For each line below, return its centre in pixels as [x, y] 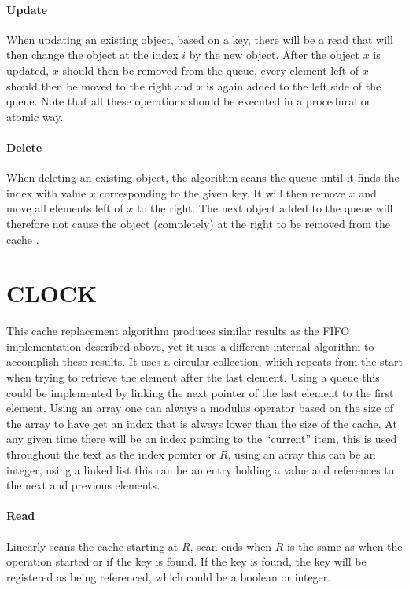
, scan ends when [231, 546]
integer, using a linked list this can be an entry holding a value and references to [200, 469]
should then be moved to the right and [99, 85]
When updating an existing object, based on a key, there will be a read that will [200, 39]
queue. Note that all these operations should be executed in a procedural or [189, 101]
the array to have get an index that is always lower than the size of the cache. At [202, 423]
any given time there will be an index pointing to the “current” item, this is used [202, 439]
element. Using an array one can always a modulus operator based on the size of [200, 408]
